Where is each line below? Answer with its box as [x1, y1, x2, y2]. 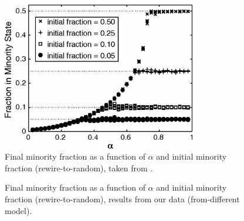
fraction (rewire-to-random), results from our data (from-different [5, 193, 240, 205]
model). [5, 204, 32, 216]
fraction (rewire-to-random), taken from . [5, 161, 153, 174]
